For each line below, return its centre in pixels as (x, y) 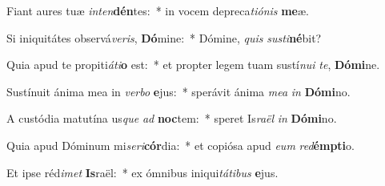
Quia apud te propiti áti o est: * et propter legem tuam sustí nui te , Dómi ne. (193, 65)
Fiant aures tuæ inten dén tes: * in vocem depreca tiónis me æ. (158, 10)
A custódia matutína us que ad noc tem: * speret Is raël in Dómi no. (172, 118)
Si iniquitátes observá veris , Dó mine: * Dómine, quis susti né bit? (164, 37)
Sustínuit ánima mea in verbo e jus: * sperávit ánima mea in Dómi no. (178, 91)
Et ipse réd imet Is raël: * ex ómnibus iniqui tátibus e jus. (142, 172)
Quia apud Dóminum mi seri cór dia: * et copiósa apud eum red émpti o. (180, 145)
